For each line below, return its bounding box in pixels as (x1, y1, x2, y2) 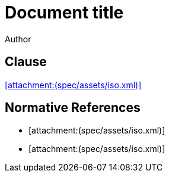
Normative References (5, 100, 141, 116)
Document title (5, 2, 124, 23)
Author (5, 33, 31, 44)
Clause (5, 54, 47, 70)
